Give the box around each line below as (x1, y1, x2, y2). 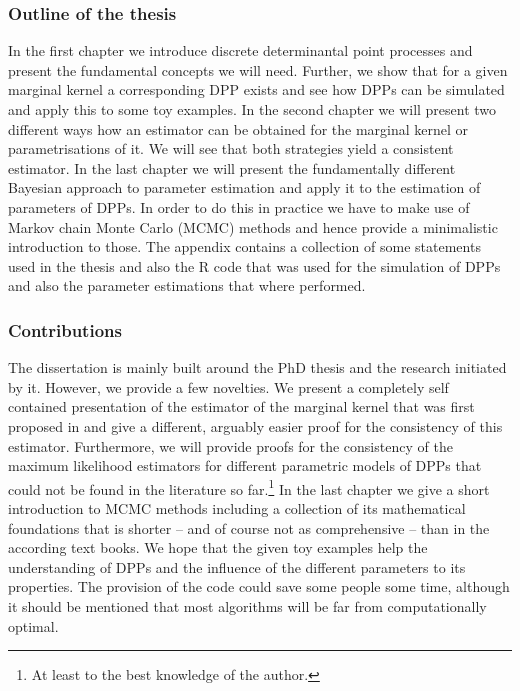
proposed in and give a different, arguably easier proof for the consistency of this (8, 415, 503, 436)
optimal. (8, 615, 59, 636)
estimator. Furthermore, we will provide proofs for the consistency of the (8, 435, 453, 456)
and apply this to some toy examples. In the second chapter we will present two (8, 99, 497, 119)
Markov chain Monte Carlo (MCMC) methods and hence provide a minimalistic (8, 216, 498, 237)
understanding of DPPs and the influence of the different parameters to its (8, 556, 466, 577)
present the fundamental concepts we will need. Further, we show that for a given (8, 59, 508, 80)
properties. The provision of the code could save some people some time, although (8, 576, 510, 597)
